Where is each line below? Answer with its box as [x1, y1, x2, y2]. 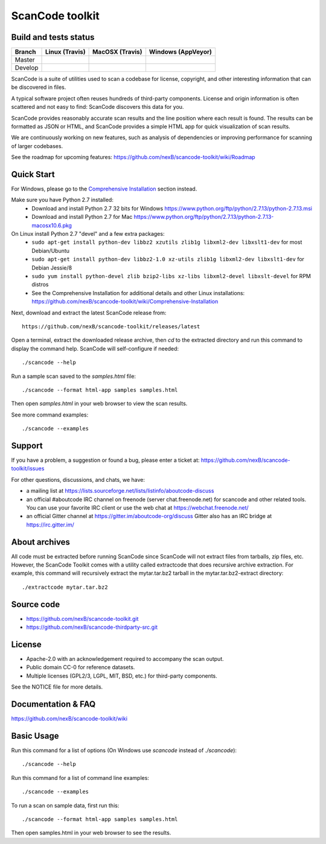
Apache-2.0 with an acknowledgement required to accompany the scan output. [26, 655, 224, 662]
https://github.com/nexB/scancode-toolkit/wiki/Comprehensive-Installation [31, 298, 219, 305]
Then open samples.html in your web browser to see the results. [11, 829, 171, 837]
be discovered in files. [11, 83, 66, 91]
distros [31, 281, 49, 288]
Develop [14, 63, 39, 72]
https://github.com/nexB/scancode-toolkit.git [26, 615, 139, 622]
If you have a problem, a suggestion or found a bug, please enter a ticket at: [11, 456, 200, 464]
